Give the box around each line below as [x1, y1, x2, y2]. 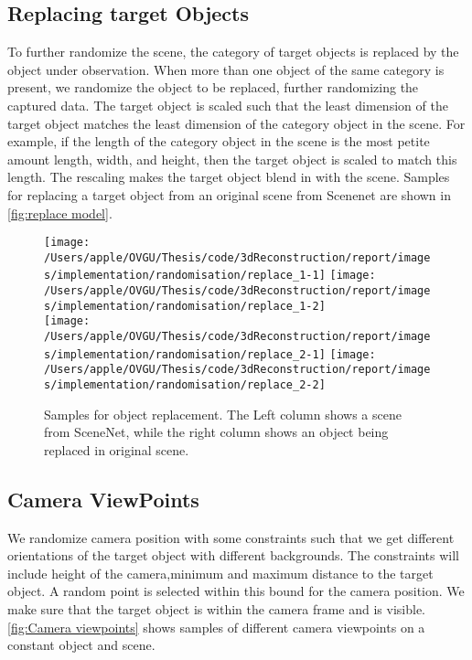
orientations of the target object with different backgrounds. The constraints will [7, 546, 460, 565]
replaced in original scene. [44, 440, 189, 459]
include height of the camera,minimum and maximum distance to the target [7, 563, 434, 582]
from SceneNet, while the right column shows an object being [44, 422, 389, 442]
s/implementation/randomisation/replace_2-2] [44, 378, 326, 392]
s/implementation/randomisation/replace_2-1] [44, 347, 326, 361]
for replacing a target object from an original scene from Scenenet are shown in [7, 185, 451, 204]
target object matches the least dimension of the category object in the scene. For [7, 113, 466, 133]
